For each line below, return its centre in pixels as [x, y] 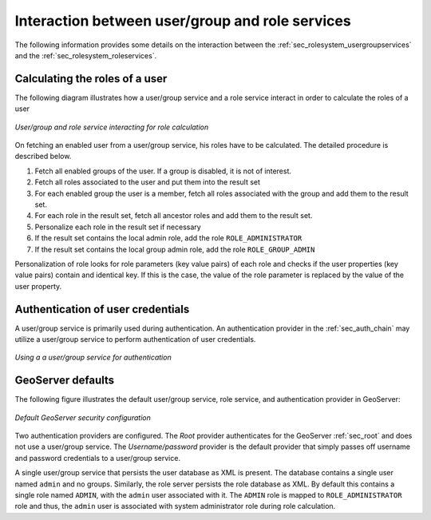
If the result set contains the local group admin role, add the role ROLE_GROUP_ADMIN [175, 249]
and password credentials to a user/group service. [98, 458]
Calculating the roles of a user [91, 79]
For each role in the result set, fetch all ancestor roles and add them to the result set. [174, 216]
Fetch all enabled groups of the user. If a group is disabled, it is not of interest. [163, 171]
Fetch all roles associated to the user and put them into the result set [148, 182]
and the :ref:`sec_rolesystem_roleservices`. [86, 55]
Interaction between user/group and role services [183, 21]
